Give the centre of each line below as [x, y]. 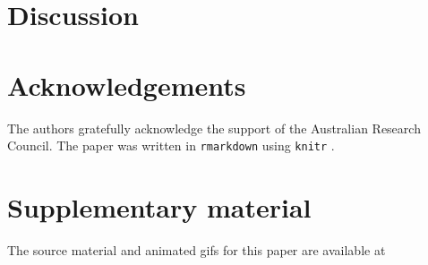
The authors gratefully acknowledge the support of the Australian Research [214, 128]
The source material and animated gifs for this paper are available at [197, 249]
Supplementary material [159, 206]
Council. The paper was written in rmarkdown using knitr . [171, 145]
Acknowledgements [127, 85]
